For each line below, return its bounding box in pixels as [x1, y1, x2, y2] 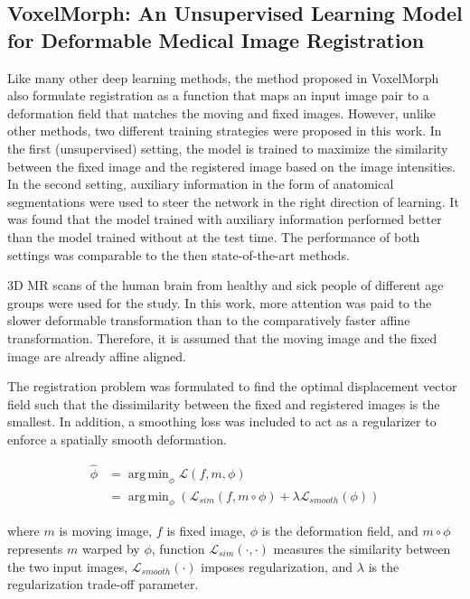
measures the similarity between [273, 538, 451, 557]
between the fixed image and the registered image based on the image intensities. [7, 156, 456, 175]
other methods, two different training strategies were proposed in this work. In [7, 121, 442, 140]
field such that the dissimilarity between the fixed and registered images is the [7, 394, 440, 413]
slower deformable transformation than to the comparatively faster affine [7, 311, 410, 330]
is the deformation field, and [261, 521, 418, 540]
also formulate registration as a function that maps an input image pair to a [7, 86, 429, 105]
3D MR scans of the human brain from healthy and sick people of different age [7, 276, 444, 295]
